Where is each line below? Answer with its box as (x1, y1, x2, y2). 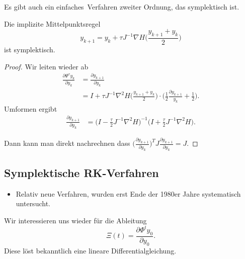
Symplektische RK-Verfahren (4, 164, 159, 180)
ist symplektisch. (4, 44, 55, 55)
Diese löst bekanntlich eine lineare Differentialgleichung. (4, 245, 177, 255)
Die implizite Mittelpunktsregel (4, 18, 101, 29)
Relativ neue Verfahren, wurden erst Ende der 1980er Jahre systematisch (16, 188, 241, 199)
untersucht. (16, 198, 50, 209)
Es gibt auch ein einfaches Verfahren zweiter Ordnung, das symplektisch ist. (4, 2, 239, 12)
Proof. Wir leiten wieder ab (4, 61, 89, 71)
